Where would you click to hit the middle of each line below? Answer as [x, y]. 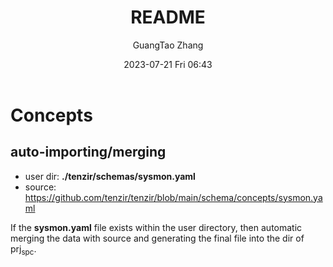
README [168, 17]
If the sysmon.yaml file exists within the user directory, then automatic [156, 227]
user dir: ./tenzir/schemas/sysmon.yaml [110, 176]
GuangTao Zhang [168, 45]
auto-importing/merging [88, 152]
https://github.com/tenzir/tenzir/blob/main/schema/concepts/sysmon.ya [173, 197]
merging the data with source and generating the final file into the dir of [157, 238]
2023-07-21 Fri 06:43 [168, 64]
